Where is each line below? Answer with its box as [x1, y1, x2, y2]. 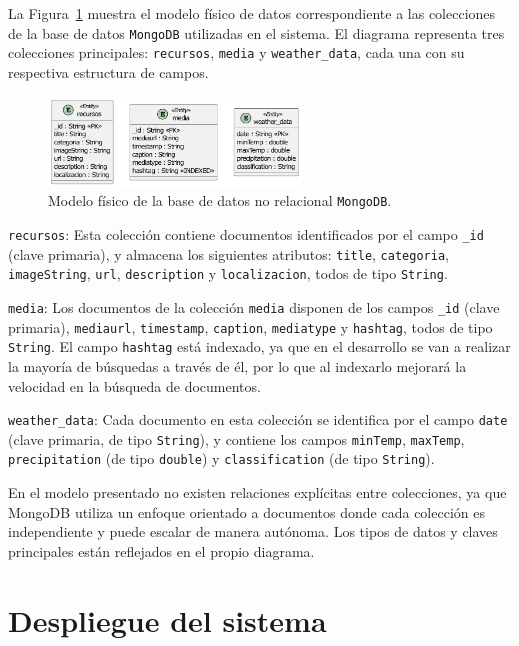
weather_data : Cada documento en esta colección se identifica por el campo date [8, 409, 508, 430]
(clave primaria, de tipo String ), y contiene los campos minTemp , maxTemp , [8, 428, 465, 449]
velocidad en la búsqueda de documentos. [8, 375, 261, 396]
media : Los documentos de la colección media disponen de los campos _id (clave [8, 297, 500, 317]
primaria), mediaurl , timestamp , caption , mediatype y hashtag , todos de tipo [8, 316, 493, 337]
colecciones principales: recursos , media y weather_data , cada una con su [8, 42, 465, 63]
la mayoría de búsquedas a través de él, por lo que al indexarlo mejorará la [8, 355, 467, 376]
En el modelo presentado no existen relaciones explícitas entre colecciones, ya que [8, 482, 507, 503]
